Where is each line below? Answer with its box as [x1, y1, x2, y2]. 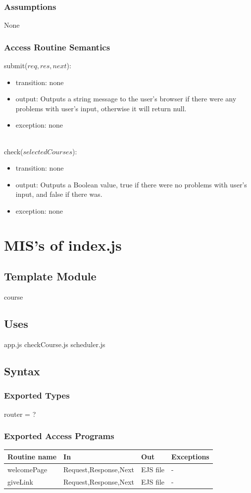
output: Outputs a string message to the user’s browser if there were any [15, 93, 237, 104]
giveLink [7, 476, 33, 487]
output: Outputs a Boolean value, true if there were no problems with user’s [15, 179, 247, 189]
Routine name [7, 451, 57, 461]
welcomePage [7, 464, 48, 474]
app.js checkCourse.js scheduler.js [4, 339, 105, 349]
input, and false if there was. [15, 189, 102, 199]
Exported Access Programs [4, 430, 114, 442]
